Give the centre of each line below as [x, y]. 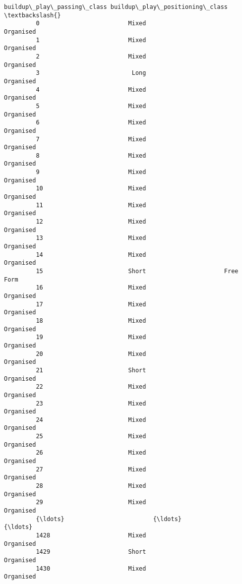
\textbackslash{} [32, 15]
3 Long [91, 73]
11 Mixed [91, 205]
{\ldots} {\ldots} [109, 519]
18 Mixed [91, 321]
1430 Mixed [91, 568]
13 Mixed [91, 238]
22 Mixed [91, 387]
